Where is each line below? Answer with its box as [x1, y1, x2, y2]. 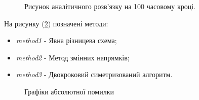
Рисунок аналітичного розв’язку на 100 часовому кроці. [24, 1, 195, 11]
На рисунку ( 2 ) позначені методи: [4, 18, 108, 28]
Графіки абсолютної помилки [24, 86, 114, 96]
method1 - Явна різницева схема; [16, 35, 117, 46]
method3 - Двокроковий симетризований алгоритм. [16, 69, 173, 80]
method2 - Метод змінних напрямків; [16, 52, 130, 62]
